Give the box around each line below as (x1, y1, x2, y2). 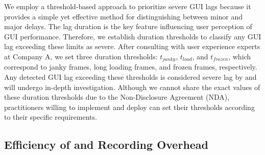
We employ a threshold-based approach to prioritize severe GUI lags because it (4, 1, 251, 11)
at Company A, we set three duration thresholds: (4, 51, 158, 61)
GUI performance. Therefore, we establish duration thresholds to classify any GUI (4, 31, 261, 41)
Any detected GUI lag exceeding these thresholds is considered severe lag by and (4, 72, 257, 82)
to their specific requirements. (4, 112, 97, 122)
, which (228, 51, 251, 61)
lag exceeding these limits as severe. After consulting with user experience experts (4, 41, 260, 52)
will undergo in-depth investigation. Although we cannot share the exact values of (4, 81, 260, 92)
